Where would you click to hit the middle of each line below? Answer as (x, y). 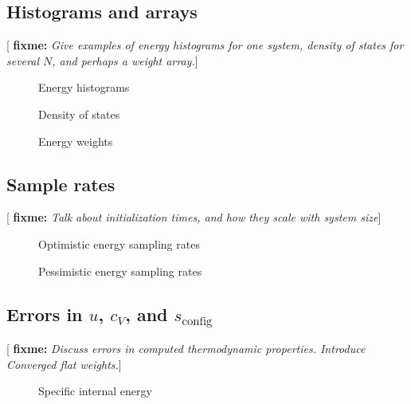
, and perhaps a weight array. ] (125, 60)
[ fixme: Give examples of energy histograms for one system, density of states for (205, 45)
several (23, 60)
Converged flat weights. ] (64, 364)
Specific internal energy (95, 391)
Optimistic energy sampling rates (119, 243)
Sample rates (61, 184)
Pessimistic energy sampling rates (120, 271)
